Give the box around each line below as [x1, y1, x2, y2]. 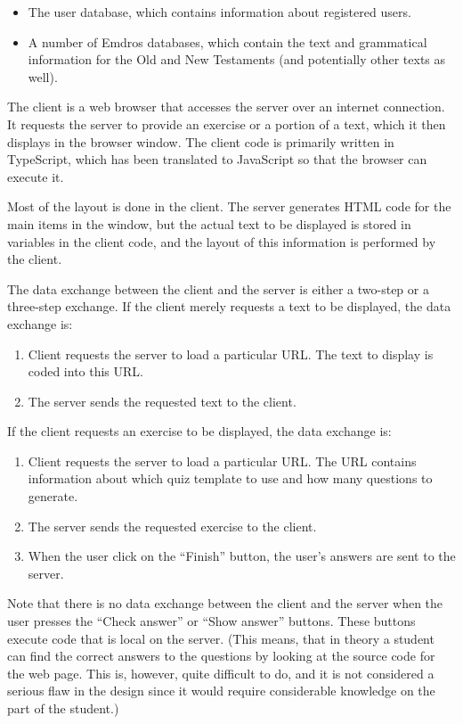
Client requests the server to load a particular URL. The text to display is [28, 344, 434, 363]
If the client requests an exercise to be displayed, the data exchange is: [7, 422, 392, 440]
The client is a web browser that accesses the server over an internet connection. [7, 97, 445, 116]
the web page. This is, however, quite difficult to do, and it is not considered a [7, 663, 435, 682]
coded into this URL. [28, 362, 143, 381]
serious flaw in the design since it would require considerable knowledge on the [7, 681, 435, 700]
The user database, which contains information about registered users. [28, 3, 411, 21]
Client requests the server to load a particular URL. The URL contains [28, 451, 417, 470]
